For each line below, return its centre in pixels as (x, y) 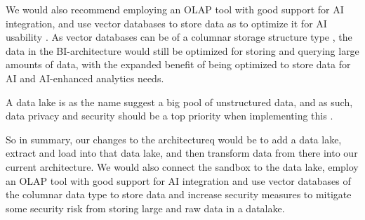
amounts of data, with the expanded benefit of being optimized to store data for (178, 64)
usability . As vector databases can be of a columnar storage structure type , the (179, 37)
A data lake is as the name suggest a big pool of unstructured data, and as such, (179, 102)
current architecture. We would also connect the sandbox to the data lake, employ (182, 166)
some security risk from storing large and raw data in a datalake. (145, 208)
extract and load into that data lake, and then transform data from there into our (182, 153)
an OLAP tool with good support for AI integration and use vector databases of (178, 180)
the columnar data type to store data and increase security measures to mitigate (179, 194)
